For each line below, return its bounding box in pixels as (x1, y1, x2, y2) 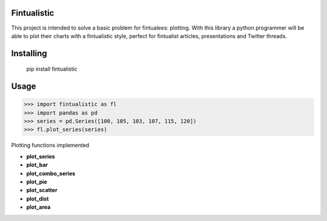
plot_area (26, 203, 51, 211)
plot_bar (26, 161, 48, 168)
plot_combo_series (26, 170, 76, 177)
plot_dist (26, 195, 49, 202)
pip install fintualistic (26, 65, 78, 72)
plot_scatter (26, 187, 58, 194)
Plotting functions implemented (11, 142, 90, 149)
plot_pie (26, 178, 48, 185)
